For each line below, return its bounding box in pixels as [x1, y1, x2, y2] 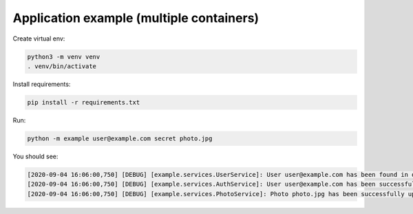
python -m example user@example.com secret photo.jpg [27, 134, 213, 142]
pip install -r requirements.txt [27, 98, 140, 106]
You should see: [12, 152, 59, 160]
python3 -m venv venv [27, 52, 100, 61]
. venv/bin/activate [27, 62, 96, 70]
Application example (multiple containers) [12, 10, 260, 25]
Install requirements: [12, 80, 71, 88]
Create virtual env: [12, 34, 65, 43]
